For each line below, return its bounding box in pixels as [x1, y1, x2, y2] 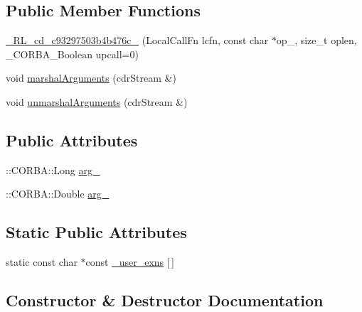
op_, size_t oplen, [276, 33, 357, 48]
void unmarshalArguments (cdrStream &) [6, 94, 188, 109]
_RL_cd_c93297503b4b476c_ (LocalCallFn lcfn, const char [6, 33, 269, 48]
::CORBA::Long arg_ [6, 162, 100, 177]
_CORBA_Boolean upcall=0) [6, 46, 139, 61]
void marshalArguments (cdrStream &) [6, 70, 176, 85]
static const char [6, 254, 78, 269]
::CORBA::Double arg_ [6, 186, 110, 201]
